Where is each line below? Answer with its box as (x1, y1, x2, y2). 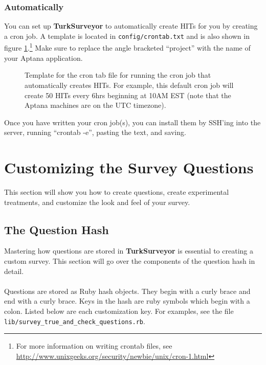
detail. (4, 265, 24, 276)
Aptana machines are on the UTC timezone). (25, 100, 166, 110)
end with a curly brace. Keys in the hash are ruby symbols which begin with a (4, 295, 250, 306)
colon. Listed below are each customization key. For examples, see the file (4, 305, 234, 316)
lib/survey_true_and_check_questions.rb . (4, 315, 145, 326)
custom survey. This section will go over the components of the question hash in (4, 255, 255, 266)
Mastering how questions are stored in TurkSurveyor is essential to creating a (4, 245, 253, 256)
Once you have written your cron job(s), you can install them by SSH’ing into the (4, 117, 261, 127)
